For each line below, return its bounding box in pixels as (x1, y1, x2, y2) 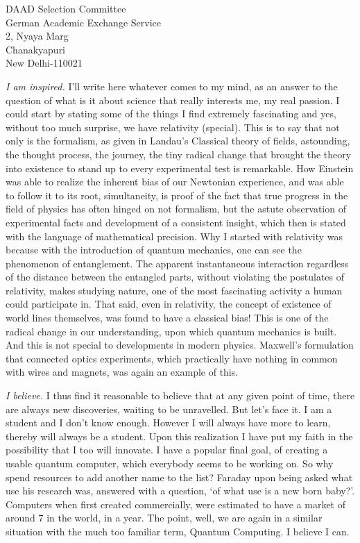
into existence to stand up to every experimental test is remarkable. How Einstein (6, 160, 354, 175)
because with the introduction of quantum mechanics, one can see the (6, 242, 302, 257)
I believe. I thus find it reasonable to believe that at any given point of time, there (6, 388, 355, 403)
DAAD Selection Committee (6, 1, 126, 15)
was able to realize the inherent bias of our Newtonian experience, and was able (6, 174, 344, 189)
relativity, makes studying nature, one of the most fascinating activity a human (6, 283, 343, 297)
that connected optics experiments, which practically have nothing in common (6, 351, 338, 365)
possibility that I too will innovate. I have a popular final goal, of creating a (6, 442, 328, 457)
